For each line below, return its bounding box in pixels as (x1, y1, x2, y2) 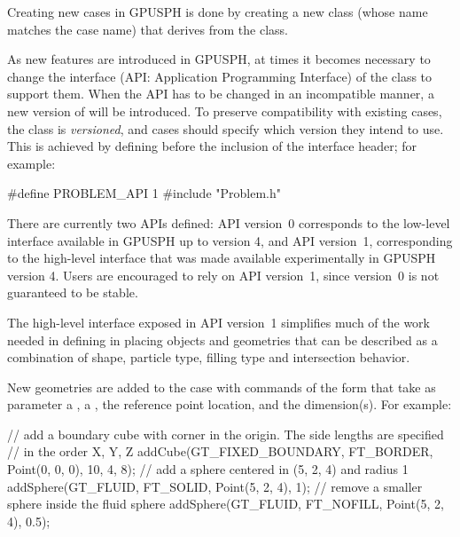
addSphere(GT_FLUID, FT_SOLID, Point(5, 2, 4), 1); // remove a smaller (7, 477, 423, 495)
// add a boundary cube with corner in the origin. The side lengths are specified (7, 424, 444, 443)
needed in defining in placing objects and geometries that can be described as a (7, 330, 438, 349)
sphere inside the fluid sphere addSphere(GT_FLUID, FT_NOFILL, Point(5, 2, (7, 494, 444, 513)
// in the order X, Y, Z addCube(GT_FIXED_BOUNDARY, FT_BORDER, (7, 442, 433, 461)
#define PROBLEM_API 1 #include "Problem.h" (7, 184, 282, 202)
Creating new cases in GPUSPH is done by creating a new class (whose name (7, 3, 428, 20)
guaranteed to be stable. (7, 283, 138, 302)
